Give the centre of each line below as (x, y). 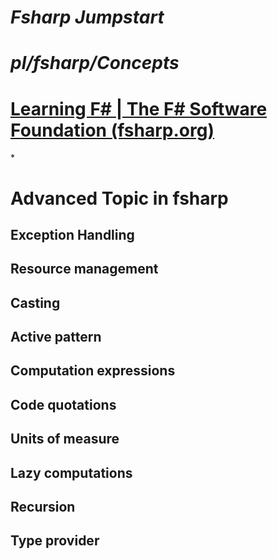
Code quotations (63, 404)
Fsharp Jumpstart (87, 17)
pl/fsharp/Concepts (95, 63)
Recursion (43, 507)
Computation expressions (93, 371)
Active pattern (56, 337)
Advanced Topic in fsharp (119, 198)
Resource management (84, 269)
